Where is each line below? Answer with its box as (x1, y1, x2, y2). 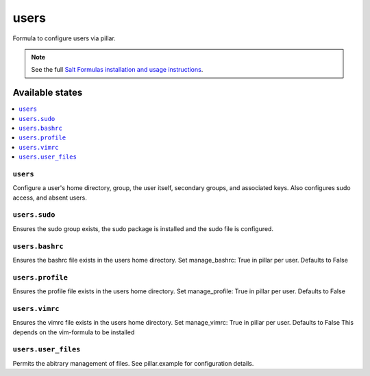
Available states (12, 87, 83, 98)
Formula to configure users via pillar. (12, 34, 116, 42)
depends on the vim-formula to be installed (12, 328, 135, 336)
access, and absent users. (12, 193, 87, 202)
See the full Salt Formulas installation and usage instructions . (31, 66, 203, 74)
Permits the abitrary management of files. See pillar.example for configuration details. (12, 359, 254, 367)
